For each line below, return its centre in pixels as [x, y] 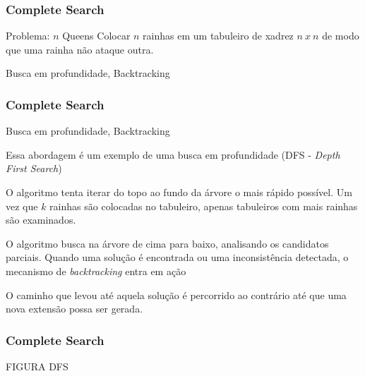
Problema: [28, 36]
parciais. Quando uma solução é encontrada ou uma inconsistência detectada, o [177, 257]
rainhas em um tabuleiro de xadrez [218, 36]
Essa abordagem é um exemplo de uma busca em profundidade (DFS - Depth [173, 154]
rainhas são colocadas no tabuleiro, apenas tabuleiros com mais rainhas [204, 206]
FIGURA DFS [37, 366]
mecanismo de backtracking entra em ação [96, 271]
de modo [341, 36]
